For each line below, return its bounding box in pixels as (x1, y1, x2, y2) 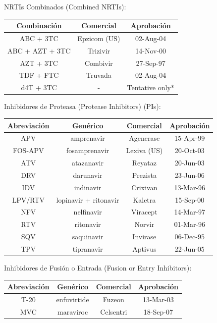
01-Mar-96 (174, 219, 206, 229)
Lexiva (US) (126, 145, 163, 156)
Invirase (132, 231, 157, 242)
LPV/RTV (12, 194, 45, 205)
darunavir (73, 169, 103, 180)
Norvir (134, 219, 155, 229)
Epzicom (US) (77, 33, 120, 43)
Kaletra (133, 194, 156, 205)
